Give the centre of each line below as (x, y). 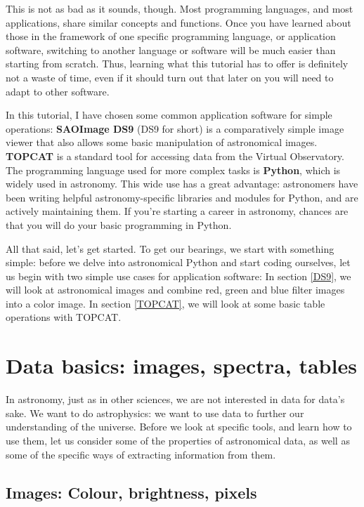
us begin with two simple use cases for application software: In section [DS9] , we (178, 276)
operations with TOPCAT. (64, 317)
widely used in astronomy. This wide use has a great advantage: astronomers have (182, 184)
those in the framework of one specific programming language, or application (171, 36)
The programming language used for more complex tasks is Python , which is (173, 170)
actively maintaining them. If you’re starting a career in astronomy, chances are (177, 211)
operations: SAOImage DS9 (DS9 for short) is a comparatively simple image (175, 128)
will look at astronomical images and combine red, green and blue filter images (175, 290)
